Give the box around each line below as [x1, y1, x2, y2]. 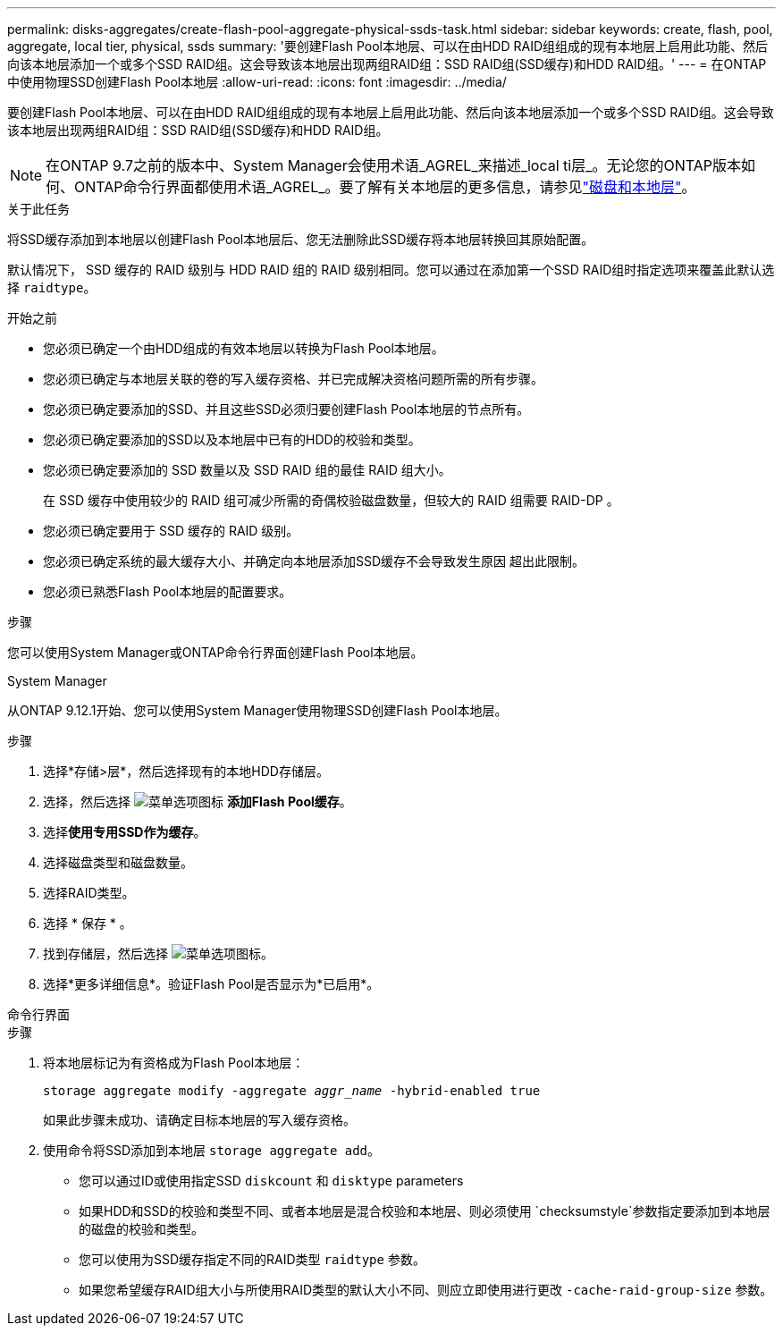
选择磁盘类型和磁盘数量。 [43, 855, 193, 870]
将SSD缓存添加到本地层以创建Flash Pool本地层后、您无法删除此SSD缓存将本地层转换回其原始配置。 [7, 232, 594, 247]
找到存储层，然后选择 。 [43, 946, 274, 961]
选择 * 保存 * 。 [43, 915, 132, 931]
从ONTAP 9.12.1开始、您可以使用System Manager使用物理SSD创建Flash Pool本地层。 [7, 703, 508, 718]
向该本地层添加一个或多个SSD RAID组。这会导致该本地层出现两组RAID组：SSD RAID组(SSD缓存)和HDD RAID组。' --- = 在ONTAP [7, 56, 767, 72]
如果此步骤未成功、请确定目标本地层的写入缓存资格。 [43, 1112, 356, 1127]
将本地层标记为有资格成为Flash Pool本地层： [43, 1055, 305, 1070]
